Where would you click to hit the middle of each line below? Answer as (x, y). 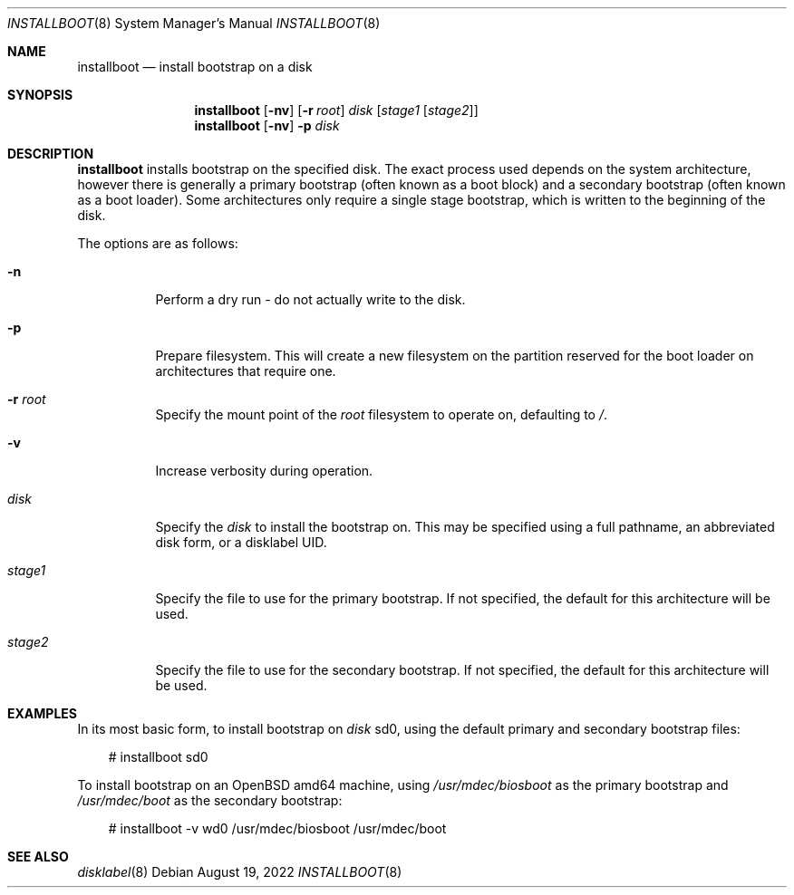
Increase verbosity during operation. (264, 471)
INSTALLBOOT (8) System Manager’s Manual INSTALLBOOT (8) (194, 23)
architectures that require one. (246, 371)
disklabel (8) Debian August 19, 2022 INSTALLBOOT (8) (240, 872)
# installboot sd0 (158, 757)
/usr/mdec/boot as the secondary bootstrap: (210, 800)
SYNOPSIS (40, 95)
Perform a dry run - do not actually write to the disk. (310, 299)
